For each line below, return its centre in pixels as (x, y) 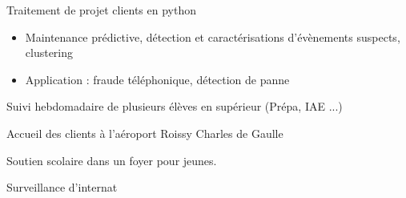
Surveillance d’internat (62, 187)
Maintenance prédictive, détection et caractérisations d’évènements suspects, (213, 36)
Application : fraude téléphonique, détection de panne (157, 79)
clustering (49, 53)
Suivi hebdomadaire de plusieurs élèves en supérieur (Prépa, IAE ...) (175, 106)
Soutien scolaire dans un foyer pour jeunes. (112, 160)
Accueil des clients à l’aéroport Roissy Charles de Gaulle (145, 133)
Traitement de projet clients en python (101, 10)
